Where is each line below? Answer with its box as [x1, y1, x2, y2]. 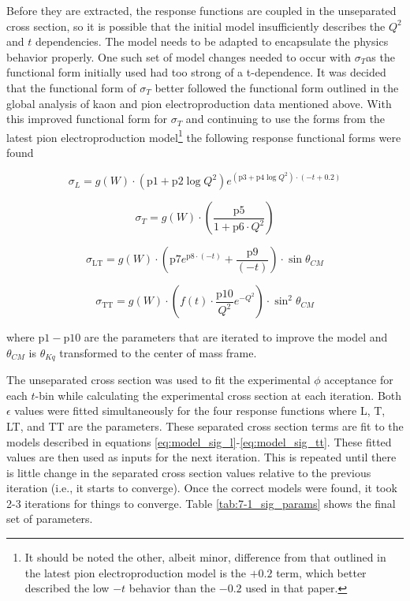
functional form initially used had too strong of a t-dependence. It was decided [6, 64, 386, 80]
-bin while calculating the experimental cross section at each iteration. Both [35, 386, 402, 403]
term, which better [276, 564, 367, 580]
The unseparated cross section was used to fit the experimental [6, 371, 311, 388]
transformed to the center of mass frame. [59, 344, 257, 360]
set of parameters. [6, 510, 93, 527]
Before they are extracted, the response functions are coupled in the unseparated [6, 2, 397, 18]
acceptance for [324, 371, 393, 388]
